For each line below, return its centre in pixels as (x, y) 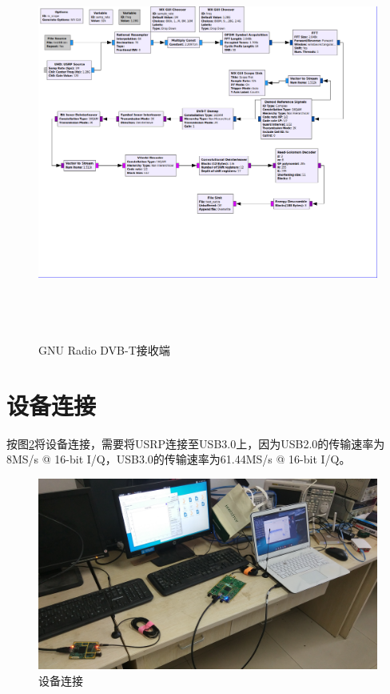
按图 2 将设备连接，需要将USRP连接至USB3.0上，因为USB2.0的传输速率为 (196, 443)
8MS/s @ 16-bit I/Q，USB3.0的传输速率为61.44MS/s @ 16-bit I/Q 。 (179, 459)
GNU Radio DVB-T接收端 (104, 349)
